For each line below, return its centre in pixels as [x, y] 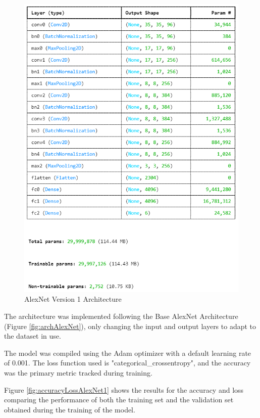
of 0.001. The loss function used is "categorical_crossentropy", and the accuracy [127, 363]
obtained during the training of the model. [70, 409]
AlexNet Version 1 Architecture [73, 299]
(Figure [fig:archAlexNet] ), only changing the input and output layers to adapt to [130, 326]
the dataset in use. [33, 336]
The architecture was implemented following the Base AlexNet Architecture [121, 316]
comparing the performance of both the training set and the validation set [119, 400]
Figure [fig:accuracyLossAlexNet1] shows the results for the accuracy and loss [124, 389]
